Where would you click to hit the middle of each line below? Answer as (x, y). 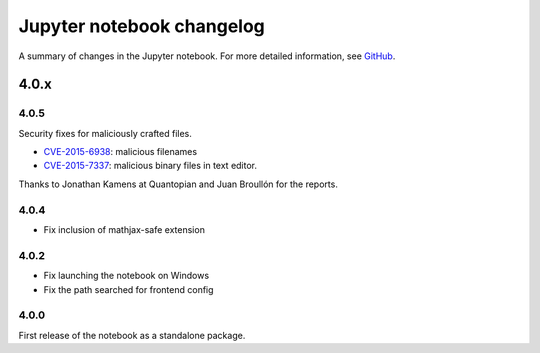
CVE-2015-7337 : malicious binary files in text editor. (150, 166)
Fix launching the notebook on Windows (126, 276)
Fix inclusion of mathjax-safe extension (124, 230)
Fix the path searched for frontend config (128, 289)
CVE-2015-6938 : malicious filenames (120, 152)
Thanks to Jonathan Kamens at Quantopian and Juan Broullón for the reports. (178, 184)
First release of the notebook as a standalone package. (132, 335)
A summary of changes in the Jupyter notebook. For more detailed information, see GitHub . (207, 56)
